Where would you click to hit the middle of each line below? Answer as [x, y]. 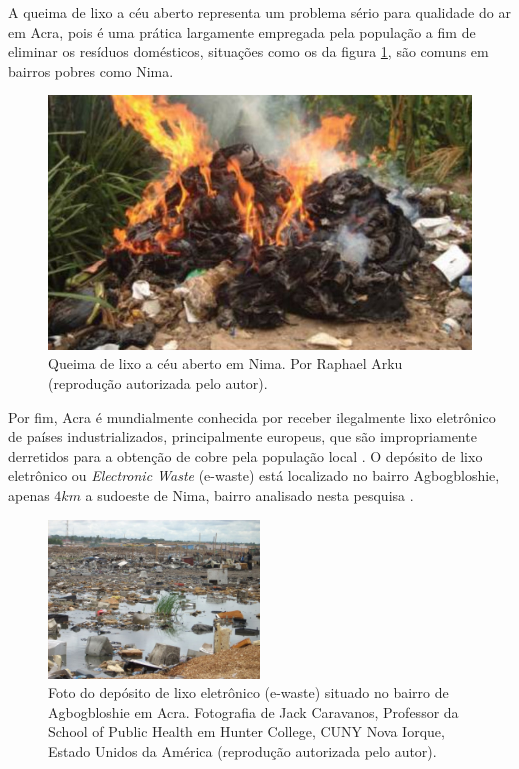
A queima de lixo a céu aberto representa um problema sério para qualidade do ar [259, 12]
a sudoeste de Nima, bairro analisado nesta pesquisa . [249, 494]
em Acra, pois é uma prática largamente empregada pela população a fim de [242, 31]
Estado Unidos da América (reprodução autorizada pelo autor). [242, 750]
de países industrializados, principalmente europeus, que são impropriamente [242, 436]
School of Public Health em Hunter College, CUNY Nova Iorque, [246, 731]
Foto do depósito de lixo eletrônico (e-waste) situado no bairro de [248, 692]
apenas [29, 494]
